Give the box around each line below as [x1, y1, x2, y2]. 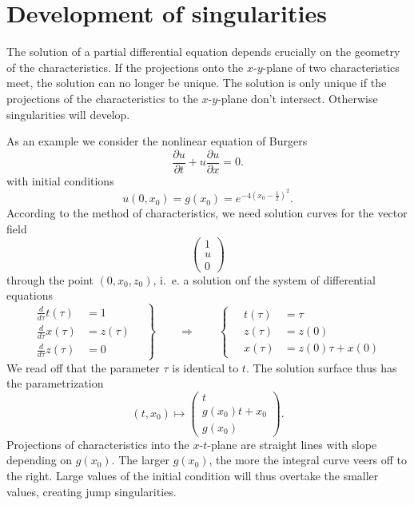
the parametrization [6, 375, 104, 392]
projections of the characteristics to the [6, 89, 198, 106]
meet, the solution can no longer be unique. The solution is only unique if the [6, 74, 387, 91]
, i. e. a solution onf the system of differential [153, 271, 376, 288]
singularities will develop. [6, 105, 130, 122]
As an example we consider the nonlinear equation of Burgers [6, 133, 308, 149]
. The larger [111, 451, 170, 468]
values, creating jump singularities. [6, 483, 177, 499]
